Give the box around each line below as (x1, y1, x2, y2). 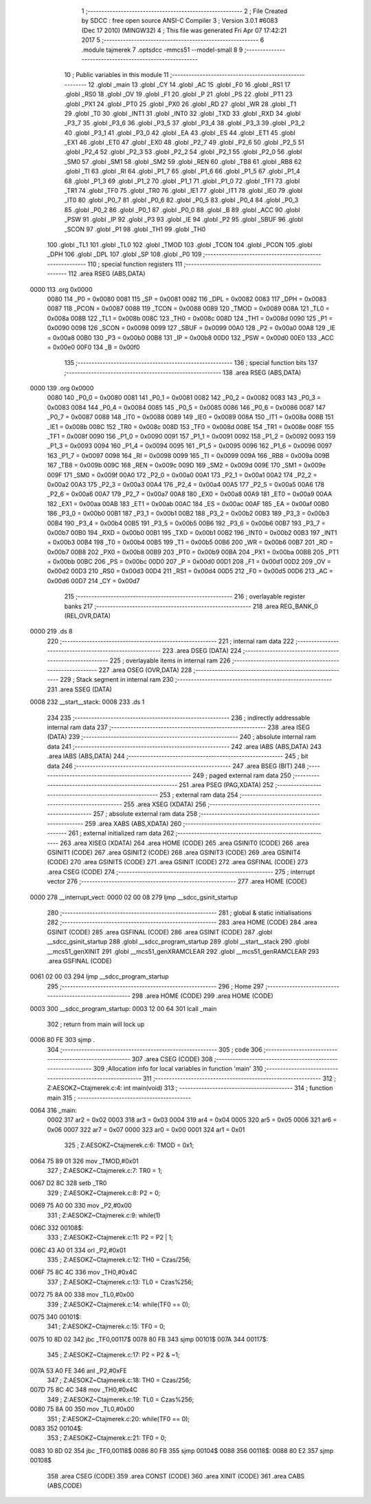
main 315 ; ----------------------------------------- (47, 1094, 192, 1102)
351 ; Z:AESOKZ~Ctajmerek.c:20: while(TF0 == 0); (47, 1414, 190, 1423)
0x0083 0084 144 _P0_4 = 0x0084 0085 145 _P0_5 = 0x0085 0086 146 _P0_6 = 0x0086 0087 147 (47, 403, 326, 411)
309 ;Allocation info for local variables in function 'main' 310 (93, 1065, 263, 1073)
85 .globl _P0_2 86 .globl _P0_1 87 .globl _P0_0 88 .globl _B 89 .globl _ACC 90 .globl (64, 205, 300, 213)
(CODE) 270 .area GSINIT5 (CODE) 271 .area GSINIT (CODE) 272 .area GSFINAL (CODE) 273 (47, 858, 308, 866)
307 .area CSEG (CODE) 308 (131, 1055, 213, 1063)
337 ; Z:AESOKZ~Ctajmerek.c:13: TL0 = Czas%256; (47, 1277, 194, 1286)
